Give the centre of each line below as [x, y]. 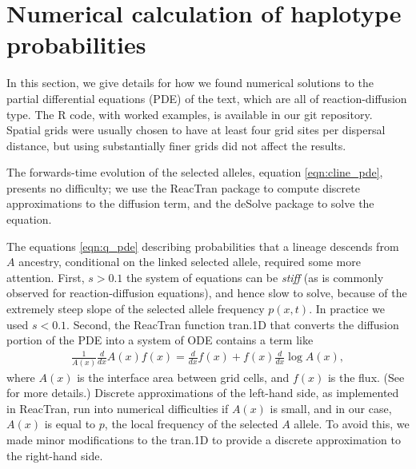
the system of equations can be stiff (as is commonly [255, 277]
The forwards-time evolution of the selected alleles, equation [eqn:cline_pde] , [195, 172]
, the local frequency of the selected [191, 424]
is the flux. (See [366, 377]
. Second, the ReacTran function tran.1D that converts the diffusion [233, 324]
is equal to [70, 424]
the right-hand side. [55, 455]
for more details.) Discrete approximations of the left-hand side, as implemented [203, 393]
